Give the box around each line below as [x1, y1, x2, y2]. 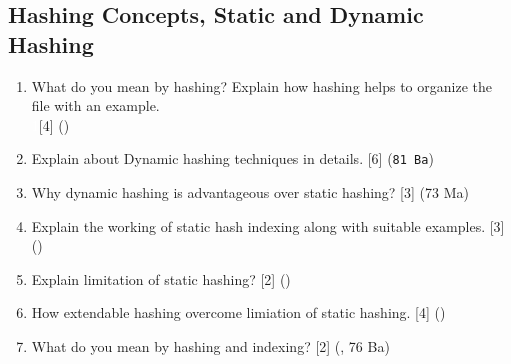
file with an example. [31, 95, 160, 116]
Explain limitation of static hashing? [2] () [31, 268, 291, 289]
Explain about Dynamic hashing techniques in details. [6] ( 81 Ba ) [31, 148, 434, 169]
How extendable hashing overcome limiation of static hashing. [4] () [31, 302, 446, 323]
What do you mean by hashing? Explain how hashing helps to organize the [31, 75, 492, 96]
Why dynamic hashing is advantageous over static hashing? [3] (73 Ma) [31, 182, 469, 203]
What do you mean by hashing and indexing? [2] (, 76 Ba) [31, 336, 390, 356]
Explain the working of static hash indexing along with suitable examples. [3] [31, 215, 505, 236]
